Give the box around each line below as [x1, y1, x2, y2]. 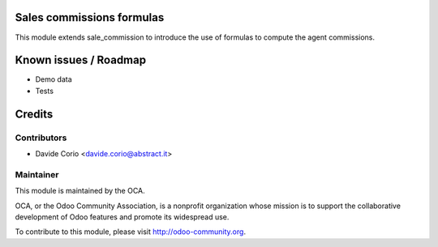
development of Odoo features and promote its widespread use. [15, 211, 230, 222]
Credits [15, 107, 54, 121]
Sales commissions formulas [15, 11, 165, 24]
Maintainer [15, 168, 59, 180]
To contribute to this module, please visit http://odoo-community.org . [15, 227, 247, 236]
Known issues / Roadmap [15, 53, 146, 67]
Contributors [15, 132, 67, 143]
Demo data [35, 75, 72, 84]
